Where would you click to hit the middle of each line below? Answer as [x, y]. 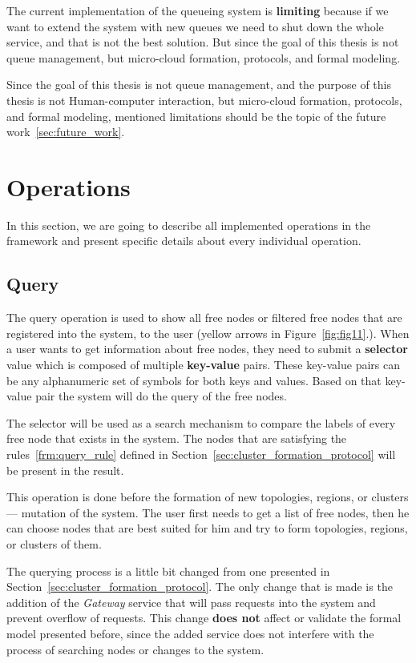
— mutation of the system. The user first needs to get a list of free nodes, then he [208, 512]
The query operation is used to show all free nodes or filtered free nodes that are [204, 317]
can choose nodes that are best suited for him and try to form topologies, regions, [207, 528]
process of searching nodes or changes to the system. [135, 649]
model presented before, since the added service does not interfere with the [190, 633]
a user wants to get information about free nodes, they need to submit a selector [207, 349]
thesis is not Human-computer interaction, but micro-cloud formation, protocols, [204, 100]
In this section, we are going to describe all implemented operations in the [189, 225]
